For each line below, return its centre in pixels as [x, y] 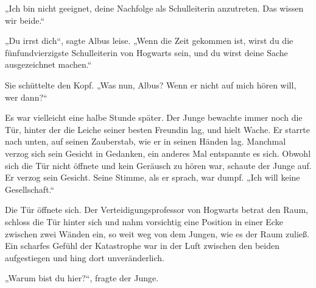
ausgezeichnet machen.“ [48, 64]
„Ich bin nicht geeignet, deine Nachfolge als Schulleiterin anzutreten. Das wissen [154, 8]
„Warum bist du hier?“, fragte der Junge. [82, 278]
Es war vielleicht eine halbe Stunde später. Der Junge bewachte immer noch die [154, 117]
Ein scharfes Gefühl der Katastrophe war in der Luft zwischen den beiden [142, 246]
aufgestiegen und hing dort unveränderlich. [85, 257]
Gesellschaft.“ [30, 189]
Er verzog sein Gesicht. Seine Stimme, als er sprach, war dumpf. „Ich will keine [153, 177]
